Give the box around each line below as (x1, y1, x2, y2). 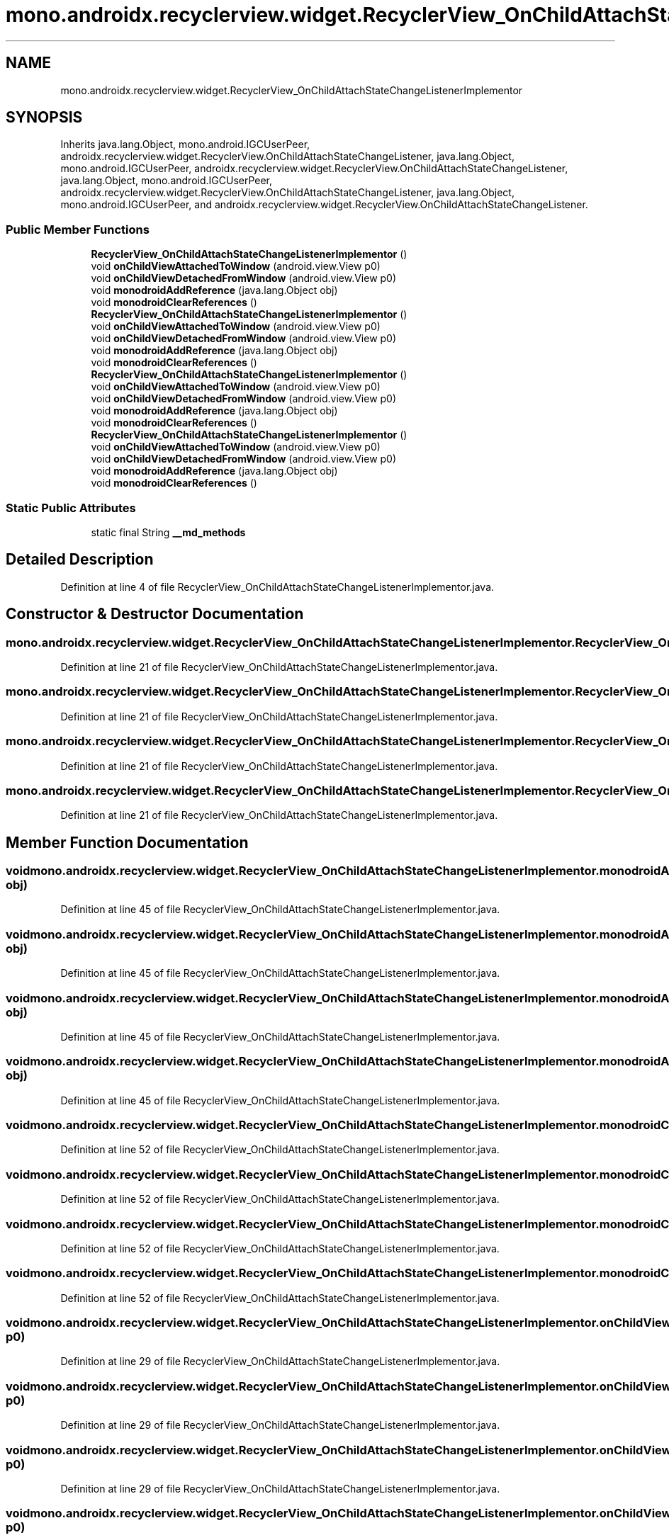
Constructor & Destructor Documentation (6, 605, 304, 623)
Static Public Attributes (6, 500, 136, 515)
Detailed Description (6, 550, 154, 569)
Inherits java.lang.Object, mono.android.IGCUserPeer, (60, 138, 310, 151)
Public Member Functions (6, 222, 150, 237)
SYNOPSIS (6, 108, 83, 127)
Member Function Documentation (6, 833, 249, 851)
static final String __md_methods (91, 526, 246, 538)
